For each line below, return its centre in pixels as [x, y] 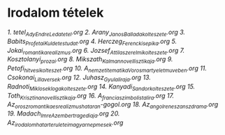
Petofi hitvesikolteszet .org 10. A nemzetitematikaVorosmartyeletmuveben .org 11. [107, 69]
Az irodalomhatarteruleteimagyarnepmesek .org [65, 123]
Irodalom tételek [56, 13]
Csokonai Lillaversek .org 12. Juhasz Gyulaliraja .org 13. [79, 78]
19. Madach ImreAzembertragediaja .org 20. [64, 114]
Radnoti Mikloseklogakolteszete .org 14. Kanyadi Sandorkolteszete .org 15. [101, 87]
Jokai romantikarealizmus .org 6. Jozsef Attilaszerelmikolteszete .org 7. [96, 51]
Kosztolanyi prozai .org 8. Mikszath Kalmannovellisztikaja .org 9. [90, 60]
